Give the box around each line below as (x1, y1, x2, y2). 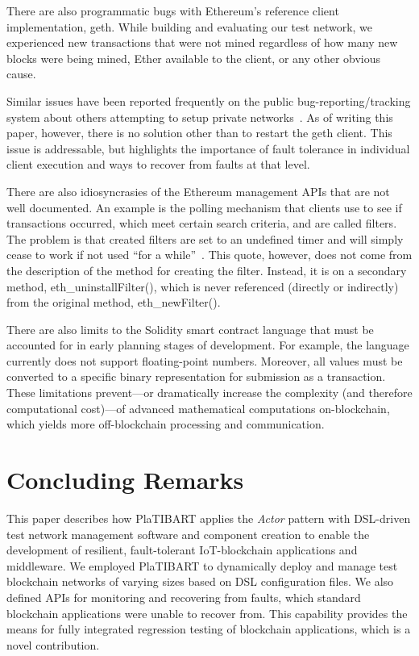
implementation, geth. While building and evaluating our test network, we (6, 18, 373, 35)
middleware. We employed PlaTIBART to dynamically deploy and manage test (6, 557, 398, 574)
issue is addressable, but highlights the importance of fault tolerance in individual (6, 140, 410, 157)
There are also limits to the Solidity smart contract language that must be (6, 320, 374, 337)
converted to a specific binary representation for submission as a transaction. (6, 368, 386, 385)
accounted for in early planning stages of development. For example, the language (6, 336, 409, 353)
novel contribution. (6, 636, 100, 653)
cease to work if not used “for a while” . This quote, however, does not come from (6, 246, 413, 263)
